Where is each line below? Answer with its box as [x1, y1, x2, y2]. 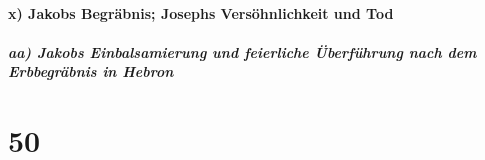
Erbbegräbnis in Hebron [8, 61, 174, 82]
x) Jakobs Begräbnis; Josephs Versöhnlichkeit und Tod [8, 2, 394, 23]
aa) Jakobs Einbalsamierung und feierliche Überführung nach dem [8, 41, 477, 62]
